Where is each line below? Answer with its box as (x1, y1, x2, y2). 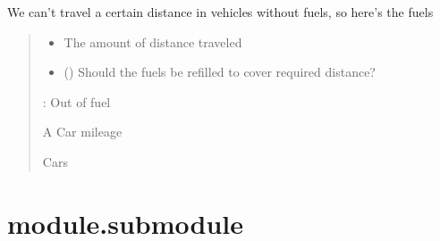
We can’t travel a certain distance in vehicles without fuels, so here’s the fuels (7, 3, 434, 21)
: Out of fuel (42, 92, 111, 111)
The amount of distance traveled (63, 32, 242, 51)
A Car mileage (42, 122, 123, 141)
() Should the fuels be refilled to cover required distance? (63, 62, 376, 81)
